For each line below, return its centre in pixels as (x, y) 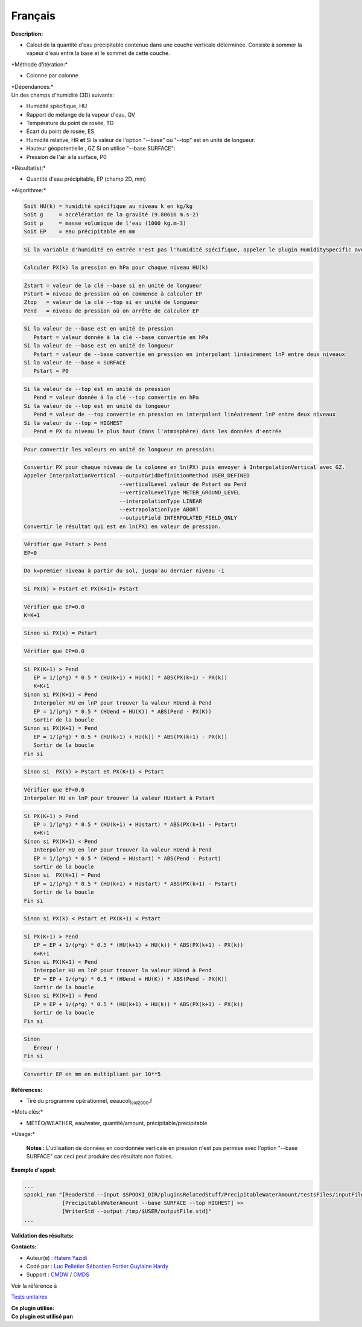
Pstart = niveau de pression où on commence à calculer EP (113, 294)
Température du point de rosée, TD (70, 123)
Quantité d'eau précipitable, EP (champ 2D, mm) (86, 179)
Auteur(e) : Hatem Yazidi (57, 1258)
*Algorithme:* (29, 190)
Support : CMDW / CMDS (58, 1274)
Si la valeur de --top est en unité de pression (97, 389)
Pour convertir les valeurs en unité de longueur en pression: (119, 449)
